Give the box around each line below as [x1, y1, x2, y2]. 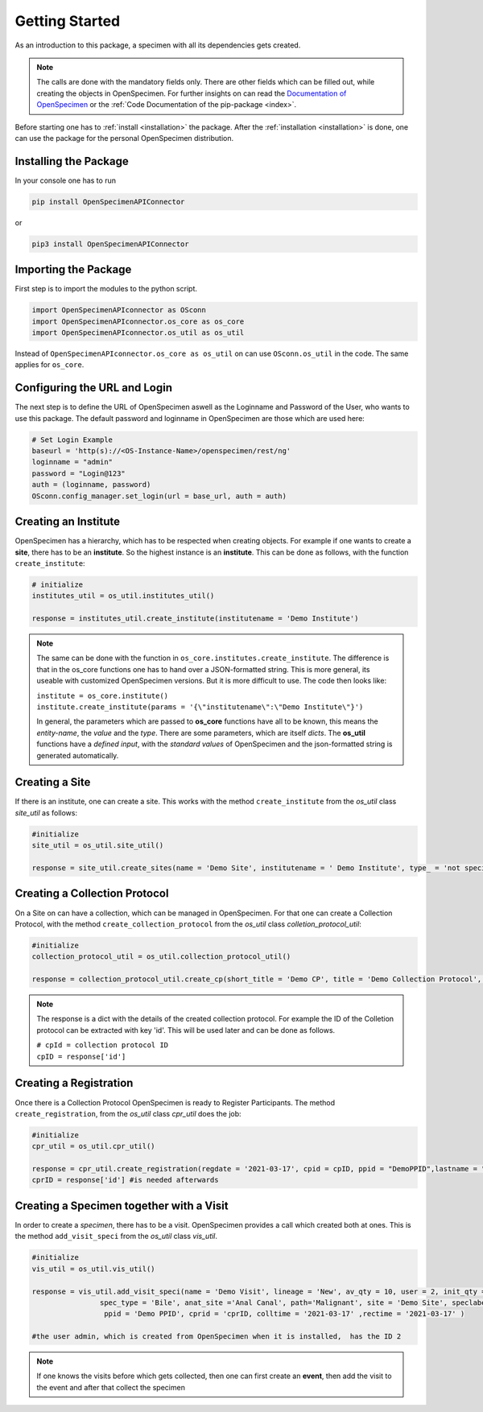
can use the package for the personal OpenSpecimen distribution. [14, 133, 234, 142]
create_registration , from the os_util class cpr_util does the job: [14, 1109, 242, 1118]
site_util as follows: [14, 807, 78, 817]
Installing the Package [14, 154, 129, 168]
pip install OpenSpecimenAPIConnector [31, 197, 185, 206]
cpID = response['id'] [36, 1051, 126, 1061]
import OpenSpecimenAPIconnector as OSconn [31, 306, 207, 315]
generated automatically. [36, 750, 119, 760]
